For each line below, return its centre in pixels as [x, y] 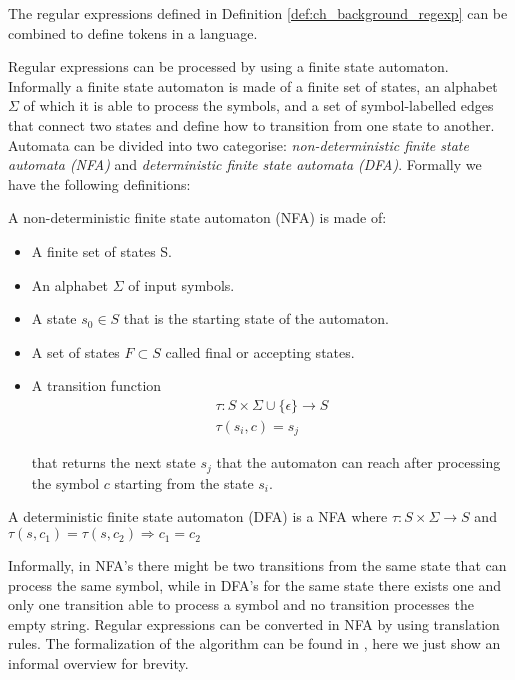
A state [54, 318]
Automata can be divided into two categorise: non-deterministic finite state [238, 144]
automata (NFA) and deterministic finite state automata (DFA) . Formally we [245, 164]
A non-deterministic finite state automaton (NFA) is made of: [197, 217]
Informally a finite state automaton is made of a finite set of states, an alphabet [253, 85]
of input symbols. [181, 284]
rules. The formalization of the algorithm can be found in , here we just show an [254, 643]
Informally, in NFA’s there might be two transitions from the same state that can [257, 565]
